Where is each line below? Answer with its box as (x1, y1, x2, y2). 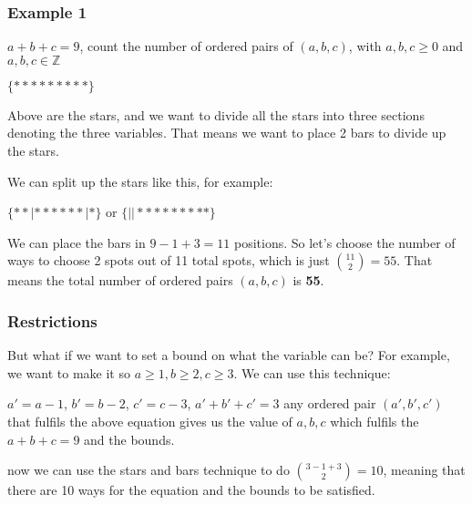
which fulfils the (330, 411, 419, 430)
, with (348, 36, 382, 56)
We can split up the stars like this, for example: (7, 171, 273, 191)
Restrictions (7, 309, 97, 332)
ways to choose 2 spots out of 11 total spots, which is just (7, 251, 330, 270)
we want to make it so (7, 363, 130, 382)
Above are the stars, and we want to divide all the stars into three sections (7, 105, 425, 124)
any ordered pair (283, 394, 376, 413)
